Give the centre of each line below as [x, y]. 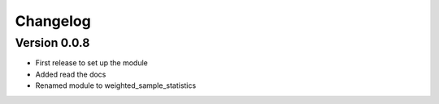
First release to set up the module [91, 63]
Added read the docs [71, 74]
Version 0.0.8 [52, 43]
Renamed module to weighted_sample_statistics [116, 85]
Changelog [53, 21]
